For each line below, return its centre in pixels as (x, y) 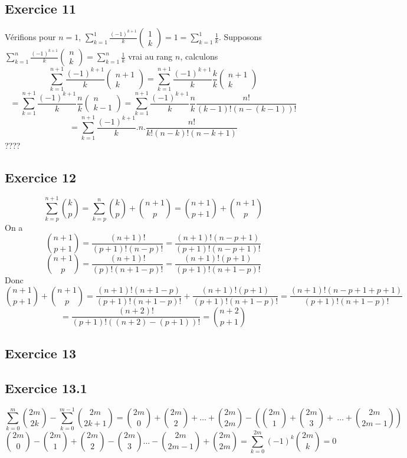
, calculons (199, 56)
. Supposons (240, 37)
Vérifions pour (30, 37)
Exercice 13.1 (46, 387)
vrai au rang (150, 56)
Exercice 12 (41, 177)
